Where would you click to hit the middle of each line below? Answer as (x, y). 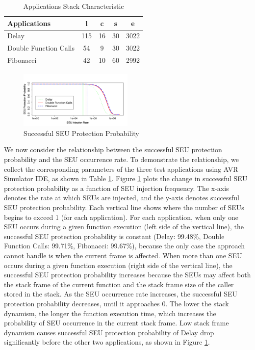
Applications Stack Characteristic (74, 6)
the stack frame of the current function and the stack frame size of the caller (119, 284)
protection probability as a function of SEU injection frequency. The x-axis (116, 188)
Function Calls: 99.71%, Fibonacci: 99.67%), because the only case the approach (125, 246)
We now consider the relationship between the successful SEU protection (113, 149)
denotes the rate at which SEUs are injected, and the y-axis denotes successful (122, 198)
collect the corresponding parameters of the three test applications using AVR (121, 169)
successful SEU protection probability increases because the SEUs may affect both (127, 275)
